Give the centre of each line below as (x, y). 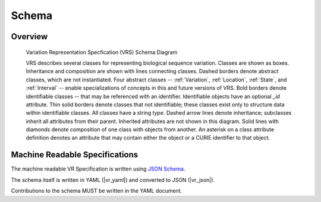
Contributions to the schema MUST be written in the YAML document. (97, 191)
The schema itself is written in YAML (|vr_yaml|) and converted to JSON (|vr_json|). (113, 180)
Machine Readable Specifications (75, 155)
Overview (29, 37)
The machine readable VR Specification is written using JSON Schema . (98, 169)
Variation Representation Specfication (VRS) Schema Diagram (102, 52)
